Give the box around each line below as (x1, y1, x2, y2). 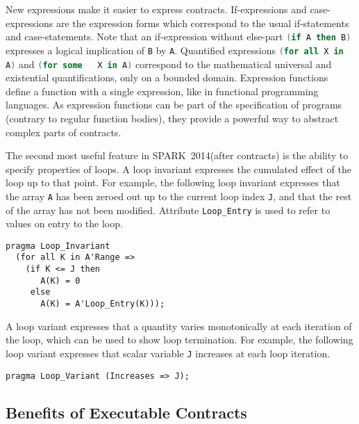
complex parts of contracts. (6, 124, 122, 139)
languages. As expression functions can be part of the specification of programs (6, 97, 342, 112)
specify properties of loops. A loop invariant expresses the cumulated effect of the (6, 161, 351, 176)
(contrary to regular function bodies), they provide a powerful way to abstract (6, 111, 339, 125)
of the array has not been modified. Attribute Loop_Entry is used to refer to (6, 202, 331, 217)
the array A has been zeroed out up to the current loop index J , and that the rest (6, 188, 352, 203)
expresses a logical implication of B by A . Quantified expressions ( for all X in (6, 42, 344, 57)
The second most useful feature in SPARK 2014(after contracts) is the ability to (6, 148, 349, 163)
